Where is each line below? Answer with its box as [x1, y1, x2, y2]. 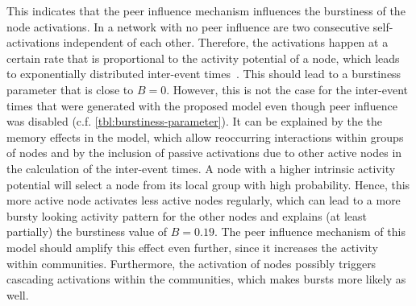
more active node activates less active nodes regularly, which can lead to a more [6, 192, 401, 209]
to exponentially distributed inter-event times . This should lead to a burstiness [6, 65, 401, 82]
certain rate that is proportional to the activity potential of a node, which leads [6, 49, 400, 66]
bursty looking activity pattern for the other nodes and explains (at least [6, 207, 367, 224]
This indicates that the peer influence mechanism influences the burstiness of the [6, 2, 406, 19]
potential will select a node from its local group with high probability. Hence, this [6, 176, 410, 192]
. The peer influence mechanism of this [214, 223, 406, 240]
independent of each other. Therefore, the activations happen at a [63, 34, 389, 51]
